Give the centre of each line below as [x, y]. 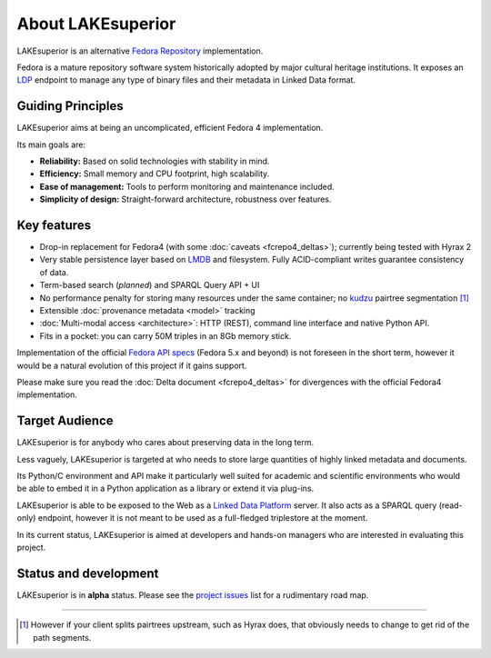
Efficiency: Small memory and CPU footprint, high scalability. [155, 174]
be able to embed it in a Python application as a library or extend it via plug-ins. [165, 489]
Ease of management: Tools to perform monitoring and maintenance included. [187, 186]
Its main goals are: [51, 145]
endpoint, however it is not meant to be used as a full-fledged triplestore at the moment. [203, 518]
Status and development [88, 573]
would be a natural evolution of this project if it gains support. [132, 365]
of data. [54, 272]
